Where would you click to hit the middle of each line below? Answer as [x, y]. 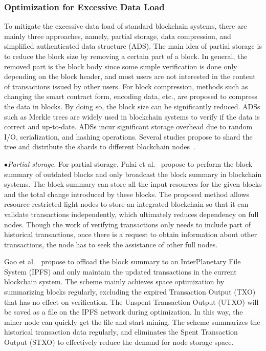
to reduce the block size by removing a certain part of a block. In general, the [126, 56]
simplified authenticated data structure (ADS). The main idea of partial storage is [133, 46]
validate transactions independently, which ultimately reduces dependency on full [131, 214]
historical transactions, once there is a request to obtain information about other [131, 234]
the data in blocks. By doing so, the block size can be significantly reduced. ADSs [132, 106]
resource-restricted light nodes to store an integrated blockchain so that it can [126, 204]
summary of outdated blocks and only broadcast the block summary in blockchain [133, 174]
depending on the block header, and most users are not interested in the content [130, 76]
